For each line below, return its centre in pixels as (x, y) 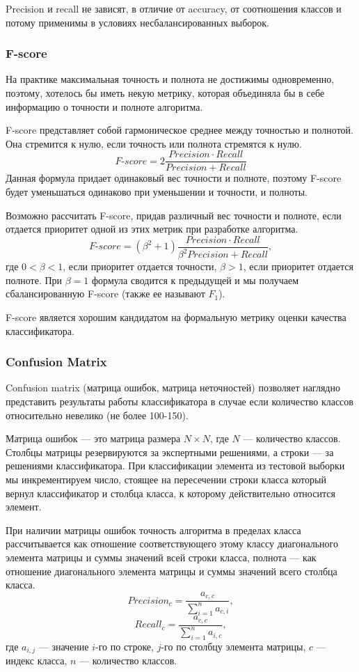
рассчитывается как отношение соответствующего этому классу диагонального (172, 544)
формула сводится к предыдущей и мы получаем (196, 280)
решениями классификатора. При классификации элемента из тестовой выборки (175, 466)
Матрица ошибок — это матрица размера (93, 438)
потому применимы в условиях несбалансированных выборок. (137, 22)
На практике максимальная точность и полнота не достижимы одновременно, (170, 79)
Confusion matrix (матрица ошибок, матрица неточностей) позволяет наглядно (173, 388)
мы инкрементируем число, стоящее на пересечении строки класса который (166, 479)
